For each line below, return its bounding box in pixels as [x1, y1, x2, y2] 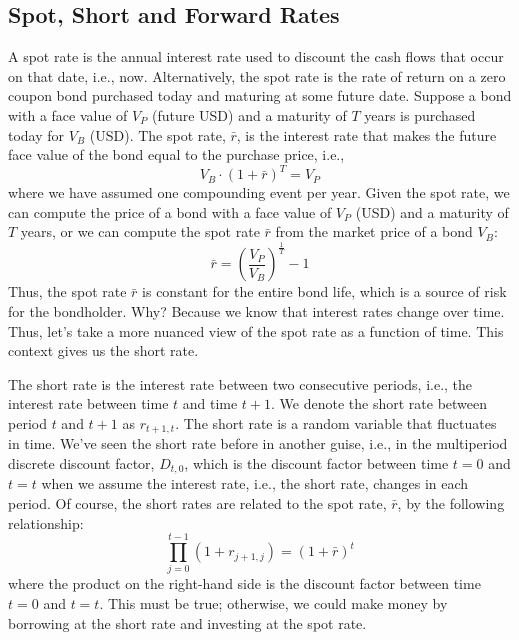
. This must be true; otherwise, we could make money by [99, 592, 448, 613]
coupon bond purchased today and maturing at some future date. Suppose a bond [8, 85, 512, 106]
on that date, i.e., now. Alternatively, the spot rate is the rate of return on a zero [8, 65, 506, 86]
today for [8, 124, 65, 145]
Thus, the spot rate [8, 281, 127, 302]
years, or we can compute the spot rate [20, 221, 260, 242]
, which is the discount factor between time [184, 453, 449, 474]
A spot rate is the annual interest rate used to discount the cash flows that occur [8, 46, 504, 67]
